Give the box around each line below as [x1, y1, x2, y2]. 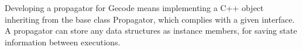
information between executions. [5, 35, 121, 48]
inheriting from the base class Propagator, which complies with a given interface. [5, 13, 295, 25]
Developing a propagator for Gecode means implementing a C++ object [5, 2, 264, 13]
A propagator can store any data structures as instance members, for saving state [5, 24, 297, 37]
